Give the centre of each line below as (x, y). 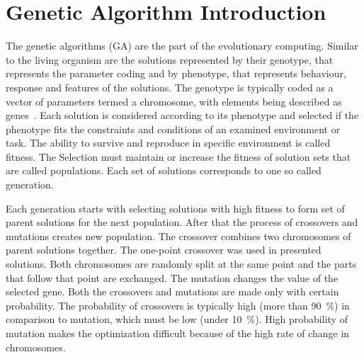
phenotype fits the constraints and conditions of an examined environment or (173, 129)
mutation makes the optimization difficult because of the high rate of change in (178, 333)
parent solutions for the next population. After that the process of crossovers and (182, 222)
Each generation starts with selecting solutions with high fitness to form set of (175, 208)
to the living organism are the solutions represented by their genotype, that (170, 59)
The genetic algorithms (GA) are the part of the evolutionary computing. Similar (182, 46)
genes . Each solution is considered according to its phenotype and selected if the (182, 115)
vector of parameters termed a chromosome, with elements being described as (174, 101)
